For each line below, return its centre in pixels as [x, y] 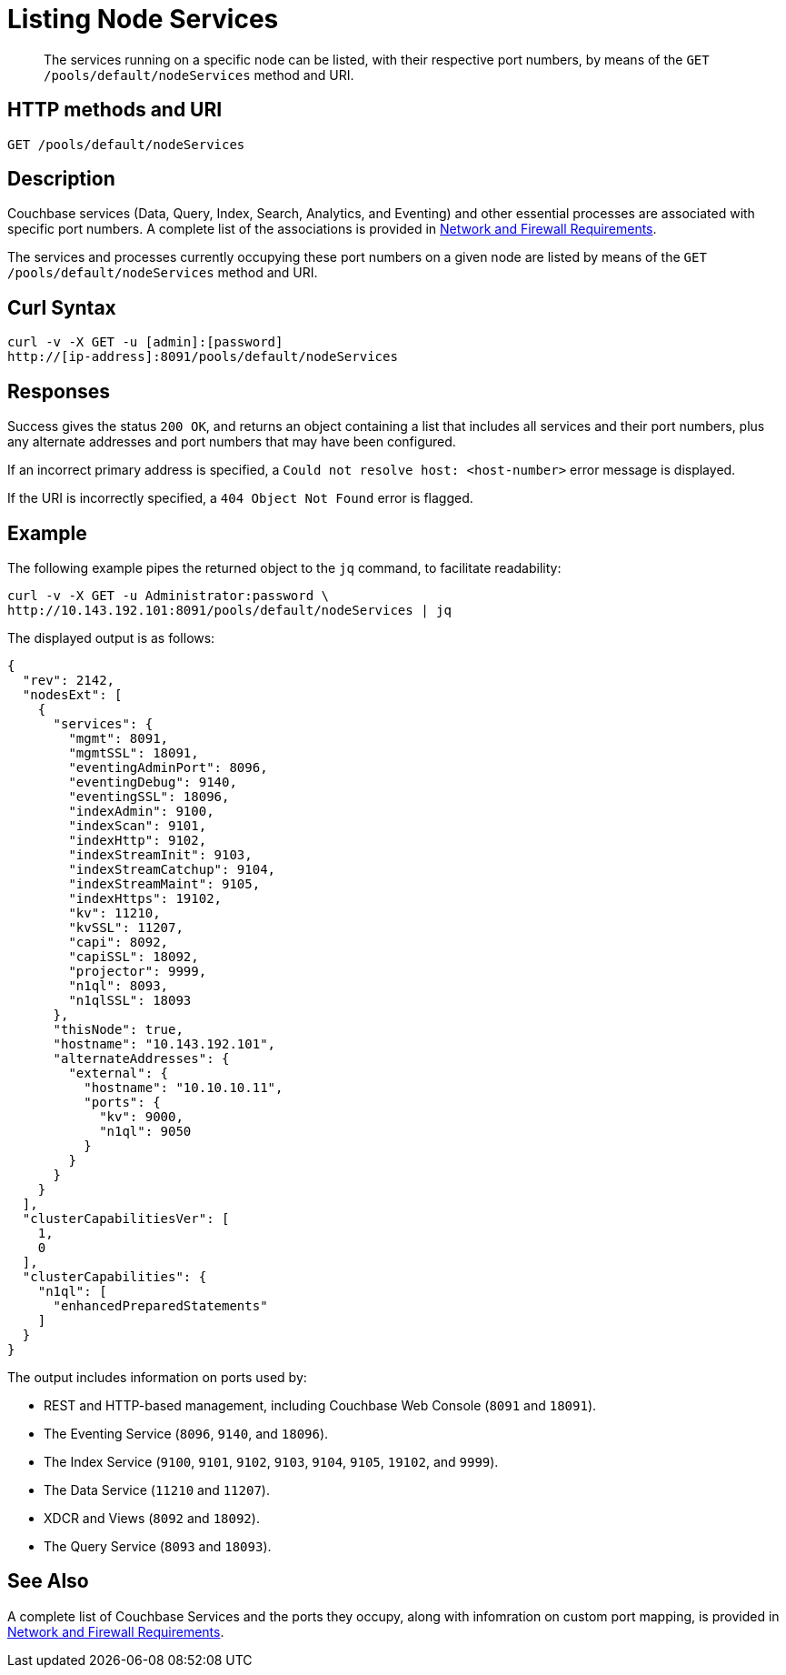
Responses [59, 391]
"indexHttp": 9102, [138, 840]
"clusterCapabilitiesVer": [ [126, 1218]
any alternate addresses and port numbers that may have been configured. [232, 442]
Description [61, 179]
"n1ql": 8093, [119, 985]
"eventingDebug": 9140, [153, 782]
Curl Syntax [62, 307]
